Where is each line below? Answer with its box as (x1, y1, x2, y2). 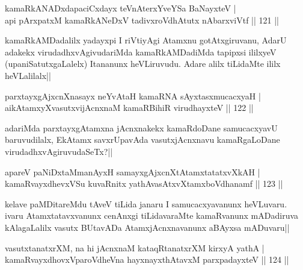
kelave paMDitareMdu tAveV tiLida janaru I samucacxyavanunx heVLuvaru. (5, 197, 287, 210)
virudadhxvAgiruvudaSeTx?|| (5, 145, 113, 157)
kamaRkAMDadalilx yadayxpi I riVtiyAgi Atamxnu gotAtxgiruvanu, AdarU (5, 34, 287, 46)
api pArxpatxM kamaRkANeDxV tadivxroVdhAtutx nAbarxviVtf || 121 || (5, 13, 279, 26)
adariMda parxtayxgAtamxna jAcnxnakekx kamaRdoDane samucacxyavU (5, 121, 278, 134)
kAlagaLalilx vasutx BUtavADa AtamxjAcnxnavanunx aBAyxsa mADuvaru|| (5, 221, 290, 233)
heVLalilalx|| (5, 69, 51, 81)
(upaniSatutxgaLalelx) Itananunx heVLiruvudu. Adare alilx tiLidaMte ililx (5, 57, 281, 70)
